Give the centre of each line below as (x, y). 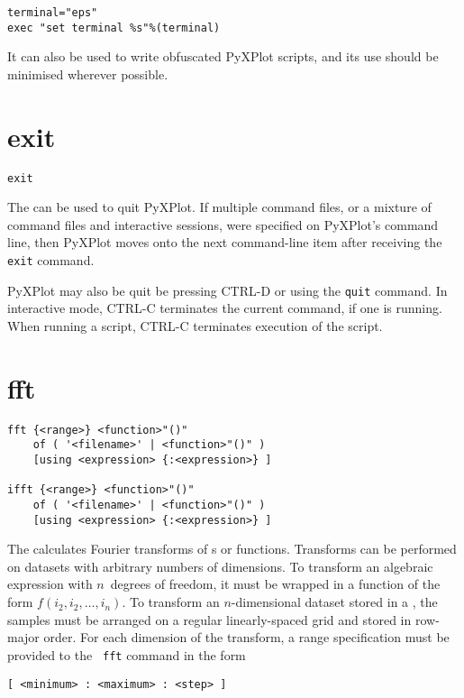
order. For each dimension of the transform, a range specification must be (246, 637)
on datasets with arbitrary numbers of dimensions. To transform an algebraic (220, 566)
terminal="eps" (53, 13)
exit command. (51, 260)
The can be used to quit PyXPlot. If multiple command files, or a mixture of (219, 207)
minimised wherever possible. (88, 73)
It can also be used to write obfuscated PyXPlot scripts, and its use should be (223, 56)
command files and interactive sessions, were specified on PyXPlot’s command (223, 224)
